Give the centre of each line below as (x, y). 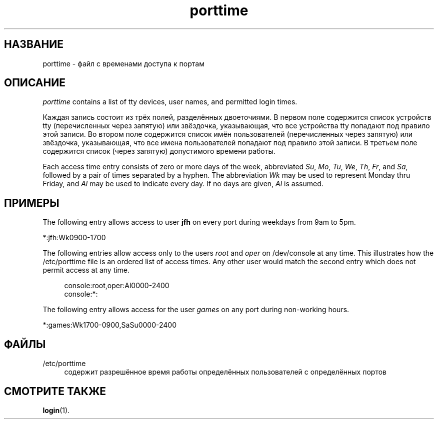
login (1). (56, 410)
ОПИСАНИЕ (35, 83)
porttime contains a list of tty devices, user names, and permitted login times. (170, 102)
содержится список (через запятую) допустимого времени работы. (159, 151)
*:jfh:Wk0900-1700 (74, 238)
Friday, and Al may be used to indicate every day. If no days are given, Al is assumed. (183, 184)
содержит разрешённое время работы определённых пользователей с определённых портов (225, 372)
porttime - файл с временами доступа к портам (123, 63)
